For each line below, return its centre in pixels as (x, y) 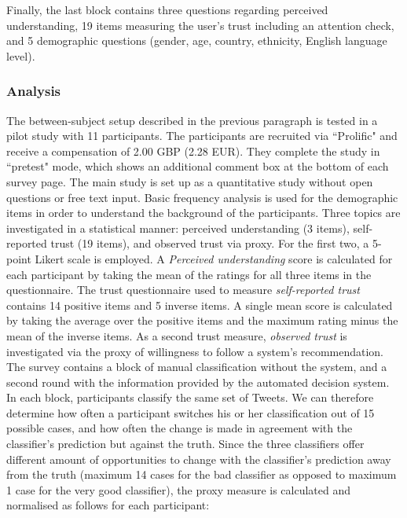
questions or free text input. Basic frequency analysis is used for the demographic (202, 197)
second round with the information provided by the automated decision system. (198, 382)
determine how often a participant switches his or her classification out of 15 (191, 412)
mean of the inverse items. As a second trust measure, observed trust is (177, 335)
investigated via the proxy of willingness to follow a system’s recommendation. (195, 351)
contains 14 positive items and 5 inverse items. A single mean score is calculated (200, 305)
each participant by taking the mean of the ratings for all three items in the (189, 274)
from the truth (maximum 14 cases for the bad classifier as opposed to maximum (202, 474)
